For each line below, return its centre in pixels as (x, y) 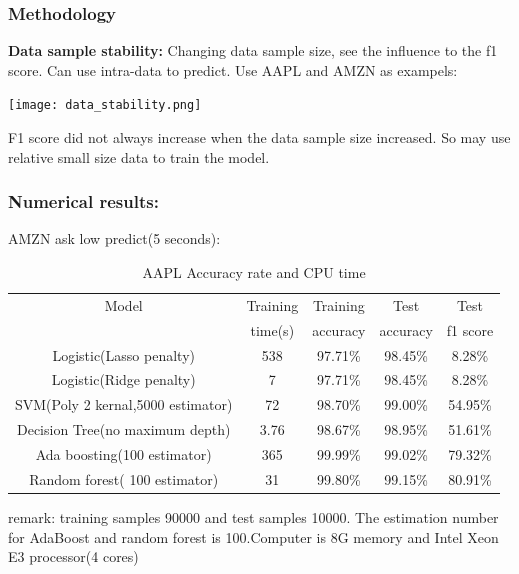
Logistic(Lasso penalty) (123, 354)
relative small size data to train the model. (139, 156)
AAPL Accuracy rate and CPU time (254, 272)
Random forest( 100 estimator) (124, 478)
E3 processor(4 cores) (73, 556)
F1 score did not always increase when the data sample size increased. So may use (259, 137)
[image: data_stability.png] (105, 105)
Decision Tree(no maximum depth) (123, 429)
